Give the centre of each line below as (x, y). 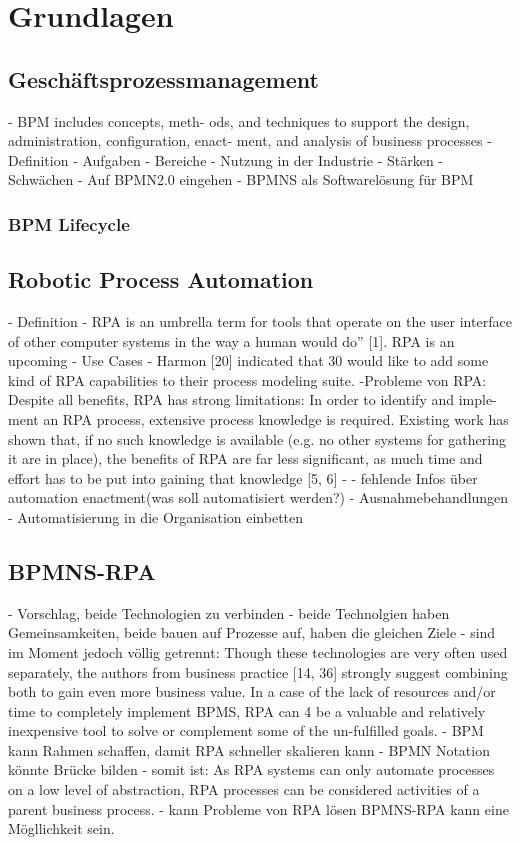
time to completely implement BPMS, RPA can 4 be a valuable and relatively (247, 710)
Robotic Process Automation (161, 279)
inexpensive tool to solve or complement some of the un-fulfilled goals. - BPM (246, 730)
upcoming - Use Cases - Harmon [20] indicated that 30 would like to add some (248, 360)
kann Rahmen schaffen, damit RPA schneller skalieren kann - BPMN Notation (249, 749)
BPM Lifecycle (69, 223)
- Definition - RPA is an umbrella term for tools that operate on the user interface (260, 321)
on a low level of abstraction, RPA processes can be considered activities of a (244, 789)
